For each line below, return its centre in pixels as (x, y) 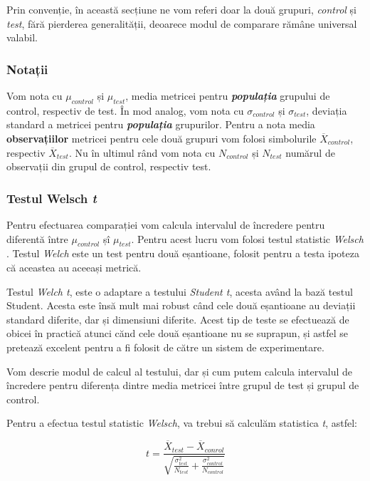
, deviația (327, 110)
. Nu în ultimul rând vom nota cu (142, 152)
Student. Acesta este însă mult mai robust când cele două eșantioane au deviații (181, 305)
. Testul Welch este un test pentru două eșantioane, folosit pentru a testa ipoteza (183, 253)
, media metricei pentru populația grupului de (228, 95)
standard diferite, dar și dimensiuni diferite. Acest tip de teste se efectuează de (178, 319)
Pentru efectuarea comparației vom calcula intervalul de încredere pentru (166, 224)
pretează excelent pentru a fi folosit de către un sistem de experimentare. (165, 347)
